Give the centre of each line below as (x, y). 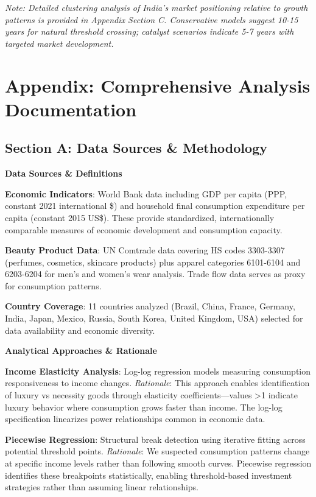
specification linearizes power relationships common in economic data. (135, 419)
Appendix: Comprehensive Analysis (158, 85)
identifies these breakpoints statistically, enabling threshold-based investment (149, 475)
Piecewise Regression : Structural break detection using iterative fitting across (155, 439)
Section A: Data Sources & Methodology (136, 148)
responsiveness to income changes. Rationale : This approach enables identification (157, 383)
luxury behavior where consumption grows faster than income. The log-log (144, 407)
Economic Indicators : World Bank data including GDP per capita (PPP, (146, 193)
